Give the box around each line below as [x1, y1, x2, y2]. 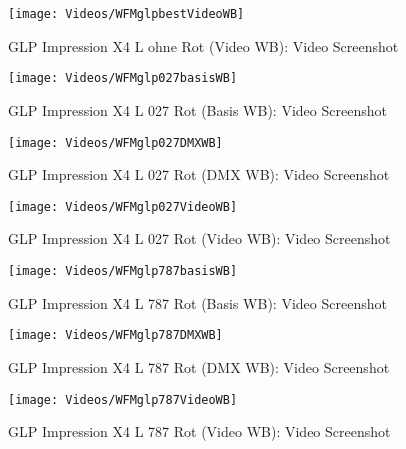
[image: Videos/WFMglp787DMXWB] [8, 328, 223, 343]
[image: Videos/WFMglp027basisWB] [8, 71, 238, 86]
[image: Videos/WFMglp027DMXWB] [8, 135, 223, 150]
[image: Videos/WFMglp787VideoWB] [8, 392, 238, 407]
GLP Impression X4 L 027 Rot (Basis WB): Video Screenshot [8, 99, 387, 120]
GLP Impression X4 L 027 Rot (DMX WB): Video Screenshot [8, 164, 390, 185]
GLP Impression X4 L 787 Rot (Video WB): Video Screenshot [8, 421, 391, 442]
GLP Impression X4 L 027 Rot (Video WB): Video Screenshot [8, 228, 391, 249]
